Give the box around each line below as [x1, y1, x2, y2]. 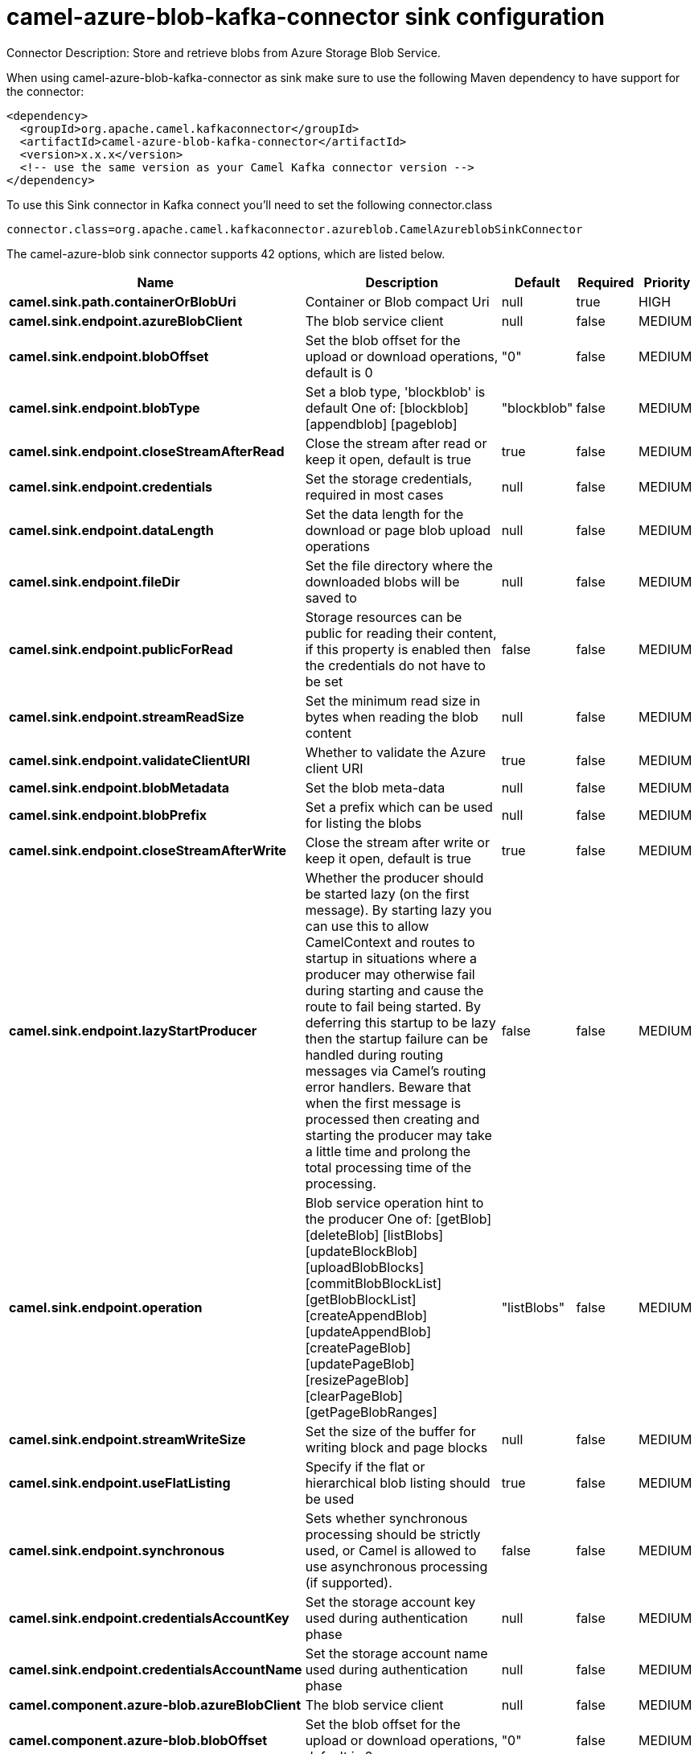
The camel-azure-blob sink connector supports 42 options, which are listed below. [6, 246, 445, 261]
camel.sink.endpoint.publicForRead [9, 640, 233, 657]
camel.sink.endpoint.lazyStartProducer [9, 1022, 257, 1039]
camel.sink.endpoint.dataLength [9, 521, 214, 538]
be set [305, 673, 343, 690]
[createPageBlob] [305, 1339, 411, 1356]
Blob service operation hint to [305, 1194, 484, 1211]
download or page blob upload [305, 521, 491, 538]
